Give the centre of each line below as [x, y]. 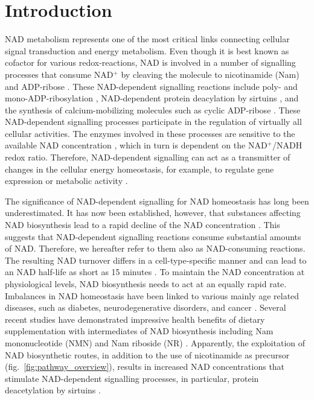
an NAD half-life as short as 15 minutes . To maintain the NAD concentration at [155, 272]
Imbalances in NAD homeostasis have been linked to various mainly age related [152, 295]
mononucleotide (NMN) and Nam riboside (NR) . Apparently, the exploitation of [155, 342]
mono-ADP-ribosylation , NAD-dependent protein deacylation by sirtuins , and [152, 98]
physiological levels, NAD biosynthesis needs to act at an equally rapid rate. [146, 284]
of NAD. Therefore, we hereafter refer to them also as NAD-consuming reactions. [155, 248]
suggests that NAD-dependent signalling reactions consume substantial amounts [153, 236]
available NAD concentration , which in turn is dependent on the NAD [136, 145]
